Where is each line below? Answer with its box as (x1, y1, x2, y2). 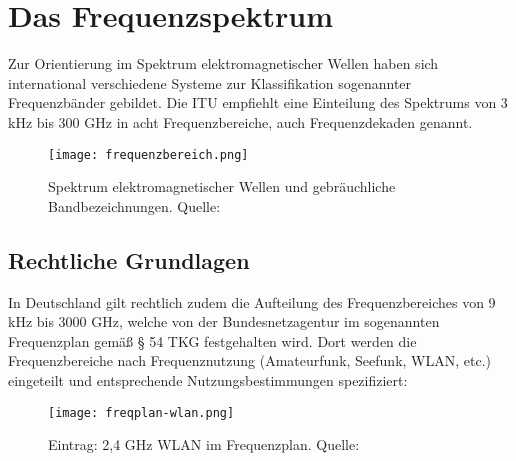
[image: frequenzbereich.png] (48, 147, 249, 162)
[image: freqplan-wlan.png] (48, 405, 235, 420)
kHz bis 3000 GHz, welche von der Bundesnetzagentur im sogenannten (8, 311, 440, 332)
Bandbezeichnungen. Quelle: (48, 195, 221, 216)
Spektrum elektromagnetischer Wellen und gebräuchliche (48, 176, 396, 197)
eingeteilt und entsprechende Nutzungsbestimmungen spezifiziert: (8, 369, 408, 390)
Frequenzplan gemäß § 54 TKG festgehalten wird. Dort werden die (8, 330, 417, 351)
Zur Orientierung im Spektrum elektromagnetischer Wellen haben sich (8, 53, 439, 74)
